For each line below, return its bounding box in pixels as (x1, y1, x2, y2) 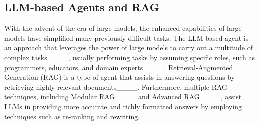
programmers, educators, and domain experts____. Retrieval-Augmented (4, 62, 233, 72)
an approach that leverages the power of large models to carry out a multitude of (4, 42, 253, 53)
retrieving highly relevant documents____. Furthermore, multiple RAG (4, 81, 228, 92)
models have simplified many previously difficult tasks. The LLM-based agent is (4, 32, 249, 43)
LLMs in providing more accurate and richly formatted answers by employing (4, 101, 242, 111)
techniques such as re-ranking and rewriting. (4, 111, 140, 121)
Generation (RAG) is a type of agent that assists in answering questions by (4, 72, 235, 82)
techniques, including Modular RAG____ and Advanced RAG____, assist (4, 91, 242, 102)
